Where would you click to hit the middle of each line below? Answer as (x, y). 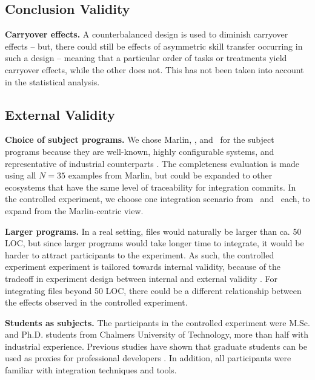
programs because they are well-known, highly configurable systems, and (140, 151)
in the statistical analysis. (52, 81)
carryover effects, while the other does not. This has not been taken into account (154, 69)
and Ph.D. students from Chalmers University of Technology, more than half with (157, 334)
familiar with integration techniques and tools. (91, 370)
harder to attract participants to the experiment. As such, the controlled (140, 254)
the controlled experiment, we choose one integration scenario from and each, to (157, 199)
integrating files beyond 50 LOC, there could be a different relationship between (153, 290)
